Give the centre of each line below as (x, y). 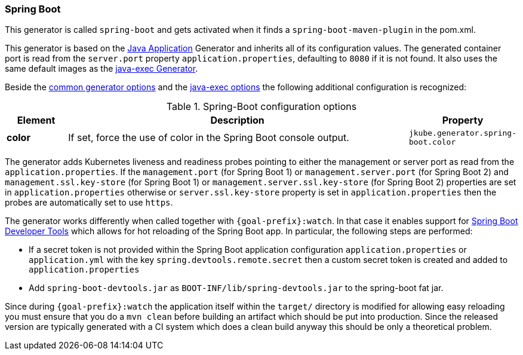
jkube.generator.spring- (462, 133)
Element (36, 120)
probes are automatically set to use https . (89, 203)
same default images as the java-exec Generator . (101, 69)
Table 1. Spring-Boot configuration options (261, 107)
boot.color (432, 142)
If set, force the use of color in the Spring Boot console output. (209, 138)
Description (237, 120)
